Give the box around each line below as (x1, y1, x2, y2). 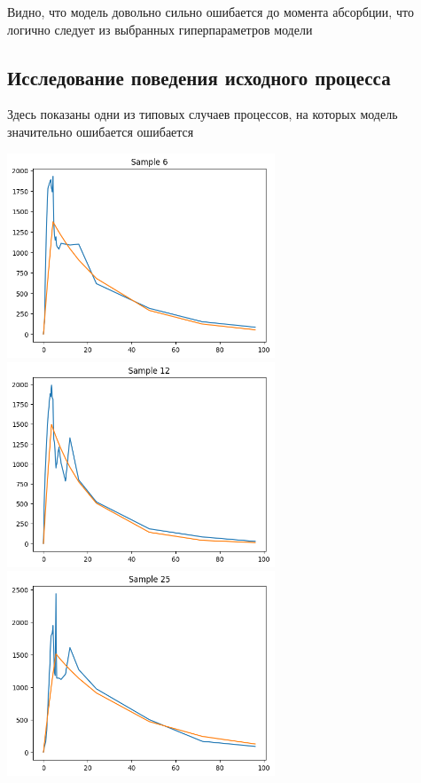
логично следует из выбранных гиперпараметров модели (7, 20, 313, 38)
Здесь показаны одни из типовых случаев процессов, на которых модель (7, 105, 398, 123)
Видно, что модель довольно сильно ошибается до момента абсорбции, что (7, 3, 414, 20)
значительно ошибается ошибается (7, 122, 194, 140)
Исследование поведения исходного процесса (7, 63, 391, 91)
